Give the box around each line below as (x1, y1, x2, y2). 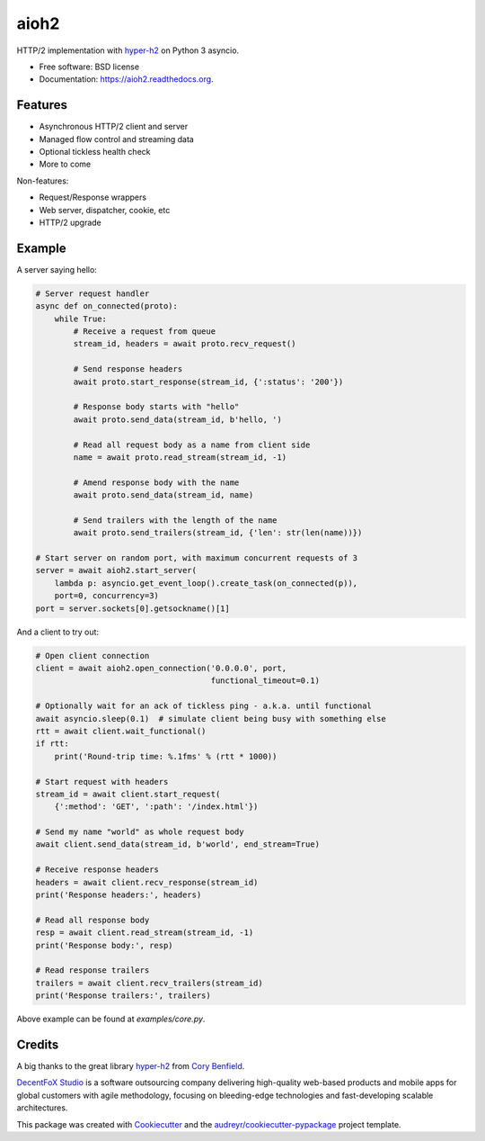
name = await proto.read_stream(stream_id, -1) (73, 452, 287, 463)
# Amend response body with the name (73, 477, 240, 488)
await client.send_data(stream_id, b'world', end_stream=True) (35, 840, 321, 849)
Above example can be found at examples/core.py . (16, 1013, 206, 1025)
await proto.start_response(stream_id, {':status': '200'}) (73, 376, 344, 387)
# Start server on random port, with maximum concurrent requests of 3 (35, 553, 358, 563)
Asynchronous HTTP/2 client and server (39, 121, 189, 132)
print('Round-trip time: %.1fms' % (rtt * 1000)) (54, 751, 278, 761)
